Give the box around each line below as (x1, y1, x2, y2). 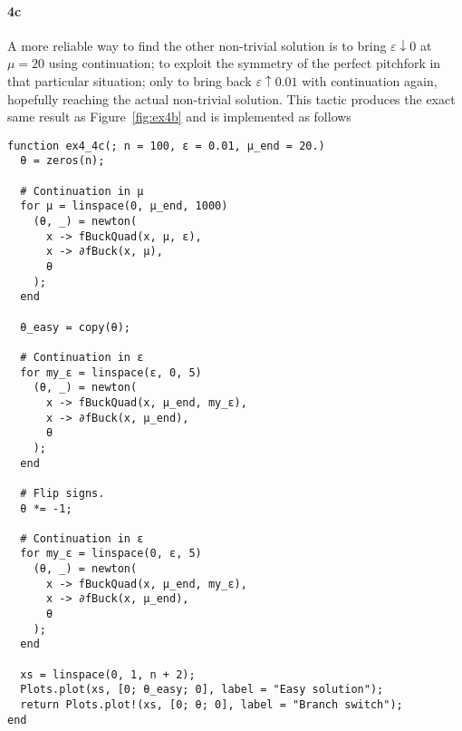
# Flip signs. (20, 486, 105, 500)
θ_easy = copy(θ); (20, 320, 131, 334)
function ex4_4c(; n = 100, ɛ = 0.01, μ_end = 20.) (7, 139, 325, 152)
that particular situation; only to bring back (7, 71, 252, 90)
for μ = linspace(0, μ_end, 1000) (20, 200, 228, 213)
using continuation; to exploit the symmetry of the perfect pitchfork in (48, 54, 441, 73)
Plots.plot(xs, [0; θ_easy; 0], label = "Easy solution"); (20, 683, 384, 697)
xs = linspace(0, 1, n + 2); (20, 668, 196, 681)
